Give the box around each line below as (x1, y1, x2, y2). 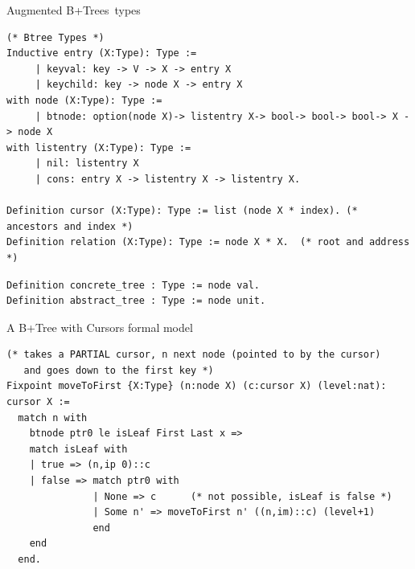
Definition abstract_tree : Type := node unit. (6, 295, 266, 307)
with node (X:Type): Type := (6, 94, 162, 106)
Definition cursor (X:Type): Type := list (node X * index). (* (6, 205, 358, 217)
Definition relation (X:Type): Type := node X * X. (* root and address (6, 236, 410, 248)
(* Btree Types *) (6, 31, 105, 43)
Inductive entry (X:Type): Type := (6, 47, 197, 59)
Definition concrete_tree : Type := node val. (6, 279, 260, 291)
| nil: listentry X (35, 158, 139, 170)
